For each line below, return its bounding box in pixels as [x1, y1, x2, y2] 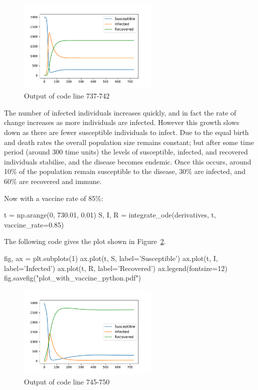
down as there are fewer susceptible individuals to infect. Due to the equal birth [4, 126, 249, 137]
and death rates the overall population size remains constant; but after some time [4, 136, 254, 147]
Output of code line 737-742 [24, 90, 110, 101]
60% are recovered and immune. [4, 175, 102, 186]
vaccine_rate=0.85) [4, 219, 64, 229]
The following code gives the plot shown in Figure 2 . [4, 236, 166, 246]
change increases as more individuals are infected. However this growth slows [4, 117, 239, 127]
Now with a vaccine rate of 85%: [4, 192, 103, 203]
